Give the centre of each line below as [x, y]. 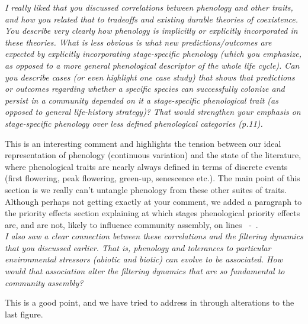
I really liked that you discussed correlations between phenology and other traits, [149, 7]
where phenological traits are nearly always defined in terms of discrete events [146, 166]
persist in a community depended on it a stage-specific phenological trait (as [142, 100]
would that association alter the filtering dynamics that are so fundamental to [145, 271]
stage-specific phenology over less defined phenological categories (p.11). [134, 123]
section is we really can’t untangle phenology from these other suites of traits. [146, 189]
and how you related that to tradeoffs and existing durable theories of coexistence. [151, 19]
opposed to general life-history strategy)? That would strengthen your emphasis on [153, 112]
